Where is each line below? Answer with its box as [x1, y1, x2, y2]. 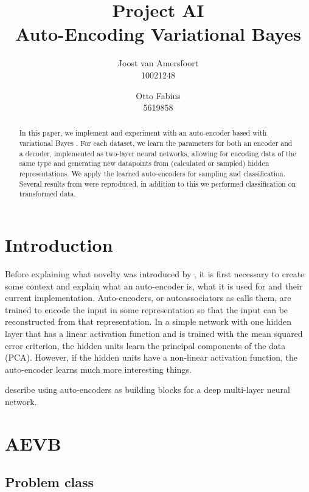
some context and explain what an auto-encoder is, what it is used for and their [5, 279, 303, 292]
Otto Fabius [136, 89, 181, 102]
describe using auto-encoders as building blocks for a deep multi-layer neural [5, 383, 290, 396]
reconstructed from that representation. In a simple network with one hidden [5, 315, 292, 328]
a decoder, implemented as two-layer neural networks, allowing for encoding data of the [19, 148, 296, 158]
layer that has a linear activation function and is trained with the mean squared [5, 327, 303, 339]
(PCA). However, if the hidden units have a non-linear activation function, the [5, 351, 298, 364]
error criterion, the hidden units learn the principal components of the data [5, 339, 286, 352]
